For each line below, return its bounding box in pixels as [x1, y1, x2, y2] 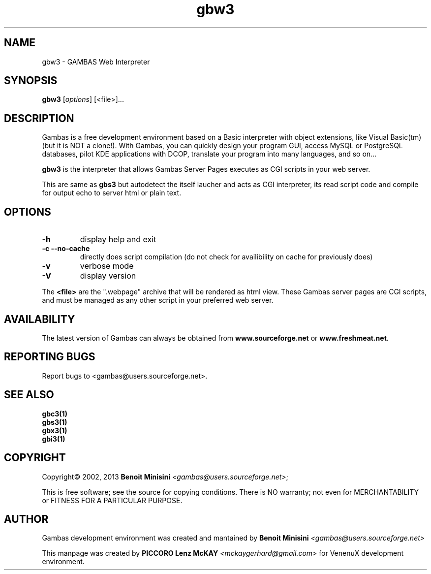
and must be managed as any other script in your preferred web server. [42, 296, 274, 305]
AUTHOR [4, 512, 49, 525]
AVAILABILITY [4, 313, 75, 325]
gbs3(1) [42, 417, 67, 426]
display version [80, 271, 136, 281]
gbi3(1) [42, 434, 65, 443]
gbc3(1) [42, 409, 67, 418]
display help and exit [80, 234, 156, 245]
